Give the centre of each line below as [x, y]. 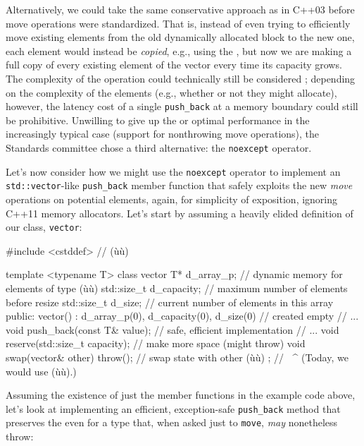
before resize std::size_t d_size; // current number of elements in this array [170, 302]
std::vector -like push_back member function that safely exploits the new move [179, 185]
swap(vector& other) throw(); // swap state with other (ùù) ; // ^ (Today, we [177, 357]
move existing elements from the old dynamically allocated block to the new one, [180, 37]
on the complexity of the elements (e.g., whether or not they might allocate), [171, 92]
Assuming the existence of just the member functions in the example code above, [181, 395]
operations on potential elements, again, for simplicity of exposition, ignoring [172, 199]
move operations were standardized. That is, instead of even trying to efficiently [178, 23]
